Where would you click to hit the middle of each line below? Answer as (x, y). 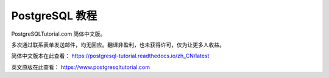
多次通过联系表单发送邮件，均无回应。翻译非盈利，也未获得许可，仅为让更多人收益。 (118, 45)
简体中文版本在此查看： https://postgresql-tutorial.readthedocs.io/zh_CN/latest (110, 56)
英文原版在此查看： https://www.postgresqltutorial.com (81, 67)
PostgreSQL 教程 (54, 16)
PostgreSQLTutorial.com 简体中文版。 (58, 34)
